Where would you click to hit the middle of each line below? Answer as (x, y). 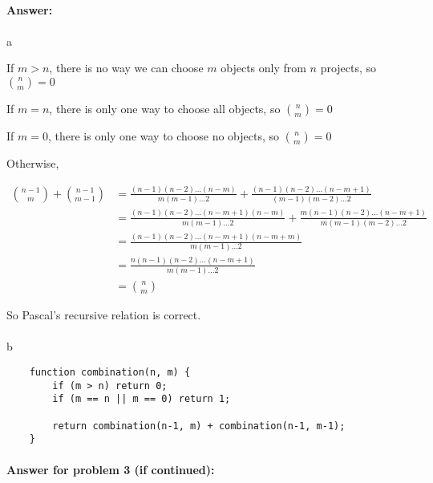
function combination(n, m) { (110, 372)
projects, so (348, 68)
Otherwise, (33, 162)
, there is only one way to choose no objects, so (164, 135)
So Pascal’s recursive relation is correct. (104, 315)
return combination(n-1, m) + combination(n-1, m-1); (199, 426)
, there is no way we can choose (126, 68)
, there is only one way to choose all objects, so (165, 108)
